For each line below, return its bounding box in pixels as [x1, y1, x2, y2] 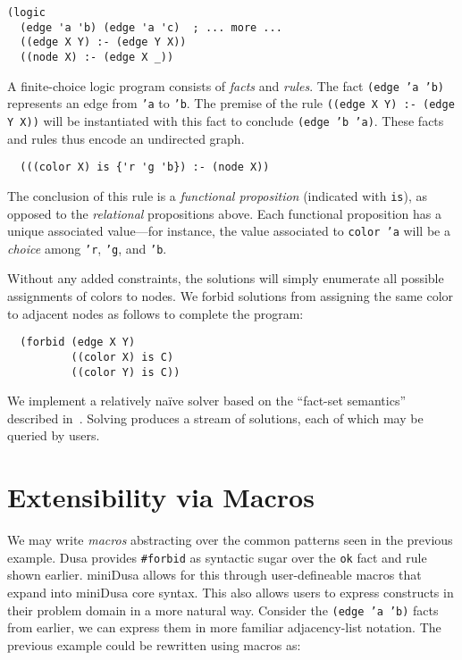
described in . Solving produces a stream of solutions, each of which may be [7, 408, 424, 427]
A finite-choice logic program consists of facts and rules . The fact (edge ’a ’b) [7, 76, 444, 95]
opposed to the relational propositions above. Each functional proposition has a [7, 204, 441, 222]
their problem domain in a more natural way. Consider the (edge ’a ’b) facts [7, 600, 439, 619]
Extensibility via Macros [7, 479, 315, 515]
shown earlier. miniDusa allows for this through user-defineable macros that [7, 565, 422, 584]
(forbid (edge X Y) [20, 336, 136, 349]
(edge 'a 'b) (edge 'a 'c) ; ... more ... [20, 21, 282, 34]
